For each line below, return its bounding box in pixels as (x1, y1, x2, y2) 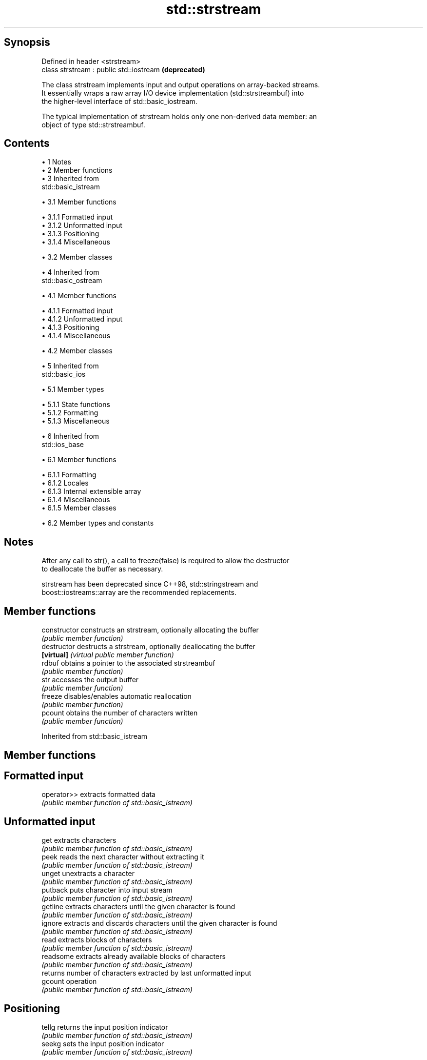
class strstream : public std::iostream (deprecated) (41, 65, 205, 74)
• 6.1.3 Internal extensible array (41, 487, 141, 496)
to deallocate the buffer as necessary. (41, 565, 163, 573)
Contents (4, 137, 50, 150)
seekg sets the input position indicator (41, 1040, 164, 1048)
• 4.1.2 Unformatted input (41, 315, 123, 324)
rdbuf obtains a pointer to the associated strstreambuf (41, 659, 215, 668)
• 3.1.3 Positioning (41, 229, 99, 238)
